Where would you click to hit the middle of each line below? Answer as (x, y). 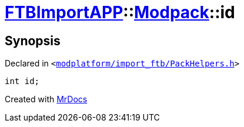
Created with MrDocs (46, 99)
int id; (22, 81)
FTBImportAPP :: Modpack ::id (120, 12)
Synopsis (33, 41)
